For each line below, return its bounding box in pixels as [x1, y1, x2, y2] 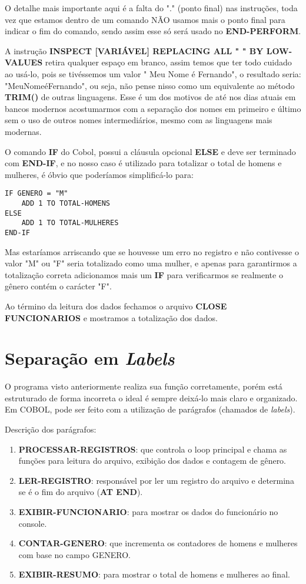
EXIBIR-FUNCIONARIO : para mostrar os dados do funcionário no [18, 506, 278, 518]
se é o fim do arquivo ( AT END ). [18, 486, 143, 498]
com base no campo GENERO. [18, 548, 131, 560]
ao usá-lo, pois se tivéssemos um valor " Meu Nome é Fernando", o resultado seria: [5, 67, 301, 80]
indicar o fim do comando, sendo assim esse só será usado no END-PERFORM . [5, 25, 301, 37]
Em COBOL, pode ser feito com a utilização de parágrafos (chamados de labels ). [5, 403, 295, 415]
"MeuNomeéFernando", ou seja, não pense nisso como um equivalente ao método [5, 79, 295, 91]
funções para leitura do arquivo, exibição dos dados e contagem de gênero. [18, 454, 287, 467]
